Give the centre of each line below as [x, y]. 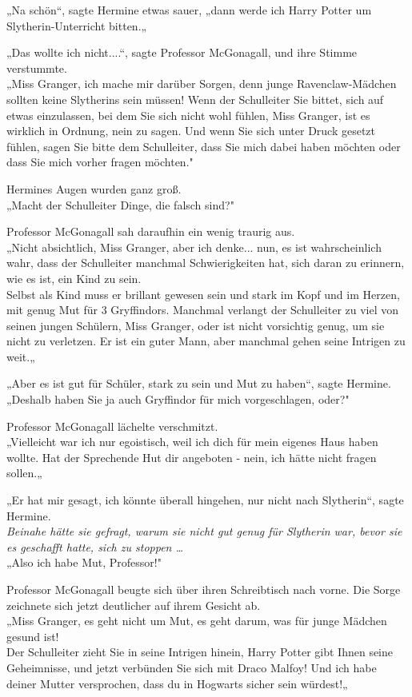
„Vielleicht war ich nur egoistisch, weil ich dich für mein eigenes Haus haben [192, 442]
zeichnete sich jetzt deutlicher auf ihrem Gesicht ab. [134, 605]
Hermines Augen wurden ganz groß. [94, 188]
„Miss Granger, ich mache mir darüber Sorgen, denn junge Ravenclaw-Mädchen [202, 84]
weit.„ [21, 356]
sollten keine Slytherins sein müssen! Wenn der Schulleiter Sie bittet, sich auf [195, 99]
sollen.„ [24, 473]
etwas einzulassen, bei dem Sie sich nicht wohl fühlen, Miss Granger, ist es [188, 115]
